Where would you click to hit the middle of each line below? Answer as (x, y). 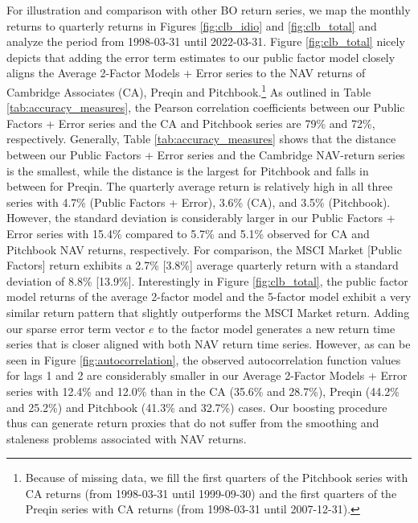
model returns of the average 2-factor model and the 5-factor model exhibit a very (209, 297)
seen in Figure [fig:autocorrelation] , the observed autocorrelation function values (204, 359)
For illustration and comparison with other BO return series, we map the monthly (209, 10)
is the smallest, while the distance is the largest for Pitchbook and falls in (188, 170)
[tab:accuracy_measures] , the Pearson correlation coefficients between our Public (206, 107)
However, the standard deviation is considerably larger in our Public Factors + (201, 218)
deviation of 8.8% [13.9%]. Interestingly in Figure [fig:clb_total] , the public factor (207, 280)
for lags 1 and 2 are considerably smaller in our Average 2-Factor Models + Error (207, 375)
